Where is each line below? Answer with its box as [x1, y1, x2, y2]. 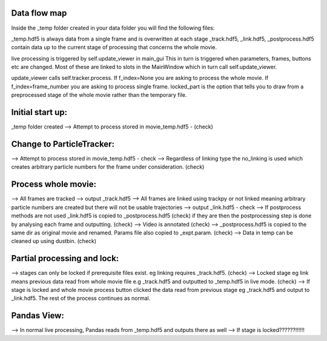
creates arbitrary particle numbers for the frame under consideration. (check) [11, 164, 205, 171]
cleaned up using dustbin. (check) [11, 237, 97, 245]
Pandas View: [11, 311, 65, 321]
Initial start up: [11, 107, 68, 118]
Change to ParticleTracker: [11, 139, 115, 149]
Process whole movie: [11, 179, 97, 190]
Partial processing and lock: [11, 253, 119, 263]
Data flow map [11, 8, 67, 18]
